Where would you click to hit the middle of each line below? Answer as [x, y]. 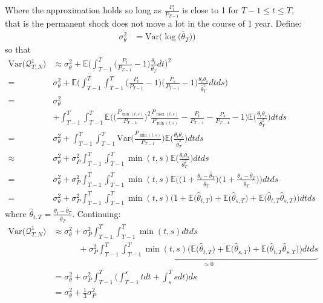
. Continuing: [96, 213]
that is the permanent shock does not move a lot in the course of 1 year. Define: [153, 23]
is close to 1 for [210, 10]
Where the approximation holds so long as [83, 10]
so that [18, 49]
